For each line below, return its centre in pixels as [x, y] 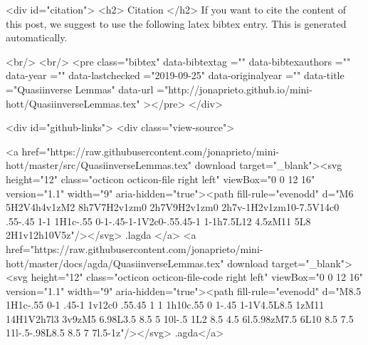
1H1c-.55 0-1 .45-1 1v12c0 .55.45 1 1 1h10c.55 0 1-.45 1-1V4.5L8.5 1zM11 [165, 305]
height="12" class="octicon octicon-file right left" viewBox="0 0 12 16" [161, 179]
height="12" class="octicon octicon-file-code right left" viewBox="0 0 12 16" [197, 277]
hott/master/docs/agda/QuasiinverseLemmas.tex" [115, 263]
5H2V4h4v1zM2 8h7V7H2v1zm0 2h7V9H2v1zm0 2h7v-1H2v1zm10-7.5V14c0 [173, 207]
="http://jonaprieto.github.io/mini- [235, 89]
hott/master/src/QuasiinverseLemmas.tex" [99, 165]
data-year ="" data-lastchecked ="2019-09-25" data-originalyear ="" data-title [175, 75]
